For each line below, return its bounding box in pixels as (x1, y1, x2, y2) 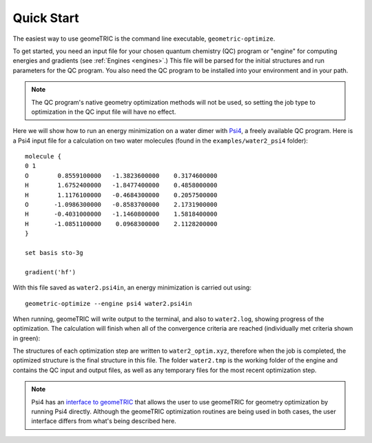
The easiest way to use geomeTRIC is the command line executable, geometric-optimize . (12, 34, 276, 43)
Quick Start (12, 10, 79, 25)
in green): (12, 334, 41, 342)
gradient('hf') (25, 268, 76, 276)
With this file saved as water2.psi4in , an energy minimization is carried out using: (12, 283, 251, 292)
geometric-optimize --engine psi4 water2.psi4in (25, 300, 192, 307)
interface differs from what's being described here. (31, 417, 177, 425)
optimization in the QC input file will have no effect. (31, 107, 176, 116)
